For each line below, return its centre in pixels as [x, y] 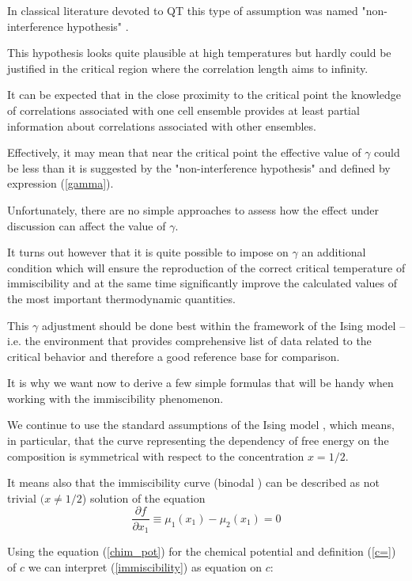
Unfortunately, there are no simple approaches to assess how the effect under [193, 209]
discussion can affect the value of [87, 225]
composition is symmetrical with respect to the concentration [156, 456]
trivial [22, 497]
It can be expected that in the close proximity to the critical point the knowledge [204, 95]
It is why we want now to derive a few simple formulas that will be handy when [200, 383]
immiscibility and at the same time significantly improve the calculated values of [202, 283]
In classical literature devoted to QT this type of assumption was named [183, 10]
